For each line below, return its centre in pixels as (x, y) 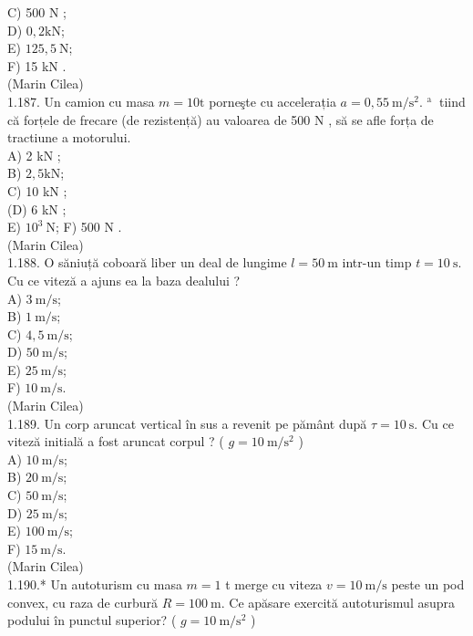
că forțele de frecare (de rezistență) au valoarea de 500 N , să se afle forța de (221, 119)
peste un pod (428, 584)
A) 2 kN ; (34, 155)
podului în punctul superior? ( (92, 620)
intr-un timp (377, 262)
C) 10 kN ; (37, 190)
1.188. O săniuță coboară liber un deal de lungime (147, 262)
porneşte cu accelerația (272, 101)
